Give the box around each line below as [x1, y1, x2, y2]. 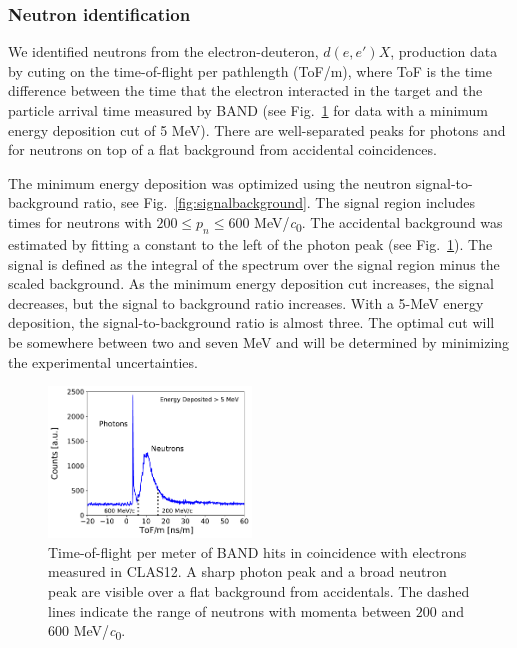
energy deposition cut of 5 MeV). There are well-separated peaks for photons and [8, 119, 506, 140]
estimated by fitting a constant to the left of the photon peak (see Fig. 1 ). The [8, 234, 493, 255]
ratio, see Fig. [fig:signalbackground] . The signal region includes [83, 192, 476, 213]
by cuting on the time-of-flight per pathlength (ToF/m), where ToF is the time [8, 60, 492, 81]
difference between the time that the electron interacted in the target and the [8, 80, 483, 101]
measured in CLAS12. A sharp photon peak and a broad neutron [48, 561, 447, 582]
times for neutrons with [8, 211, 152, 232]
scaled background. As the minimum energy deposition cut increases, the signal [8, 273, 494, 294]
